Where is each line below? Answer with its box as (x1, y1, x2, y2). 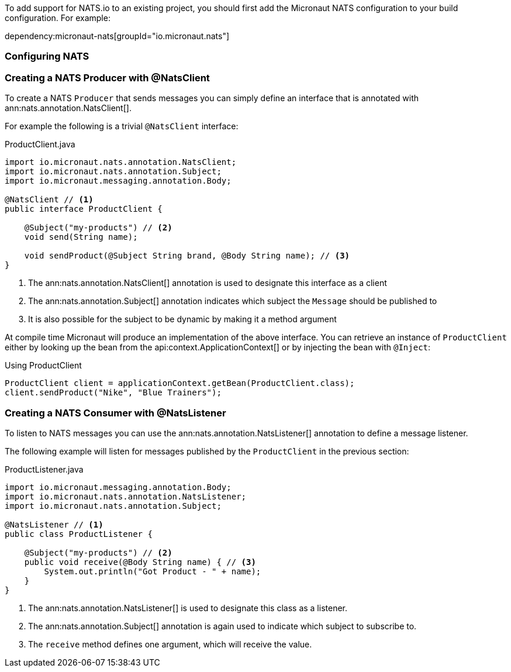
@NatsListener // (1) (5, 519, 103, 529)
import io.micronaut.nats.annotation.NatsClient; (5, 157, 237, 167)
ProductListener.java (5, 464, 84, 474)
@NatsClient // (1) (5, 195, 94, 205)
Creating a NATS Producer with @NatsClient (5, 71, 210, 84)
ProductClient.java (5, 139, 75, 150)
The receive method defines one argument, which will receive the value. (28, 639, 312, 649)
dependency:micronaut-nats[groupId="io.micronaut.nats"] (5, 31, 230, 41)
